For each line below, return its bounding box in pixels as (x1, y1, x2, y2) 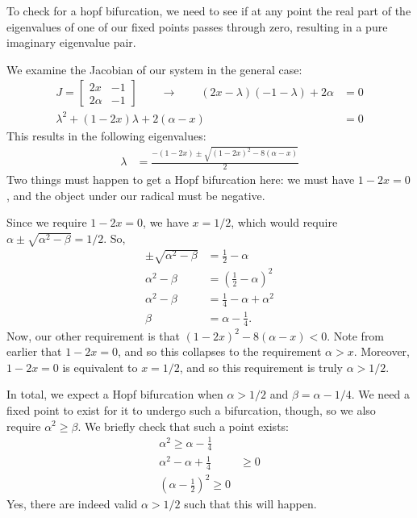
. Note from (327, 327, 385, 344)
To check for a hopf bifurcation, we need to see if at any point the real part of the (6, 2, 411, 19)
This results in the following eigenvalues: (6, 127, 206, 144)
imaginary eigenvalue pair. (6, 34, 136, 51)
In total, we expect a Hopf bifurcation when (6, 386, 223, 403)
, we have (143, 214, 189, 231)
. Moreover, (353, 343, 410, 360)
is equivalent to (62, 358, 138, 375)
